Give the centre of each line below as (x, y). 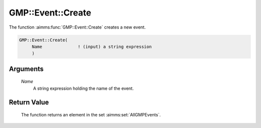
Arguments (26, 69)
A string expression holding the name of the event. (83, 88)
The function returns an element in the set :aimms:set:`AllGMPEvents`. (91, 115)
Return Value (29, 102)
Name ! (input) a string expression (92, 47)
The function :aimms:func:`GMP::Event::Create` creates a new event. (77, 27)
